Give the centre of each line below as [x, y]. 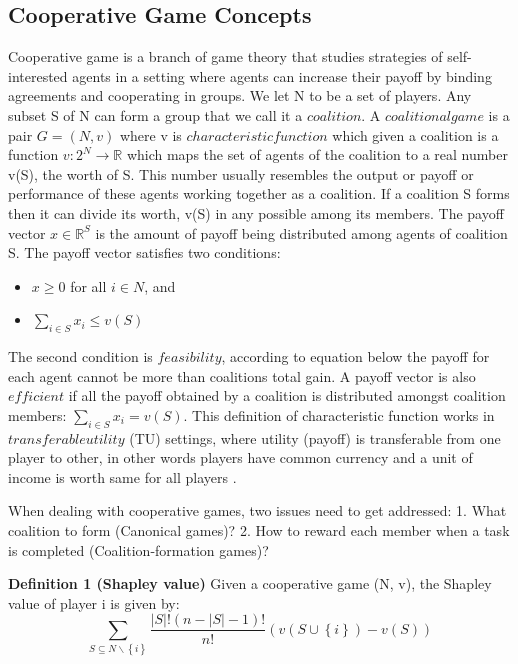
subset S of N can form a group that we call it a [155, 114]
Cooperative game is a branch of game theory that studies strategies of [225, 56]
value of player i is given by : [94, 602]
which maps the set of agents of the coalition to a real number [317, 154]
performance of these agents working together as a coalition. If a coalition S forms [259, 193]
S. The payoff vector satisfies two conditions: [144, 252]
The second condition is [80, 356]
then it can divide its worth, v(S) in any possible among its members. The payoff [256, 212]
